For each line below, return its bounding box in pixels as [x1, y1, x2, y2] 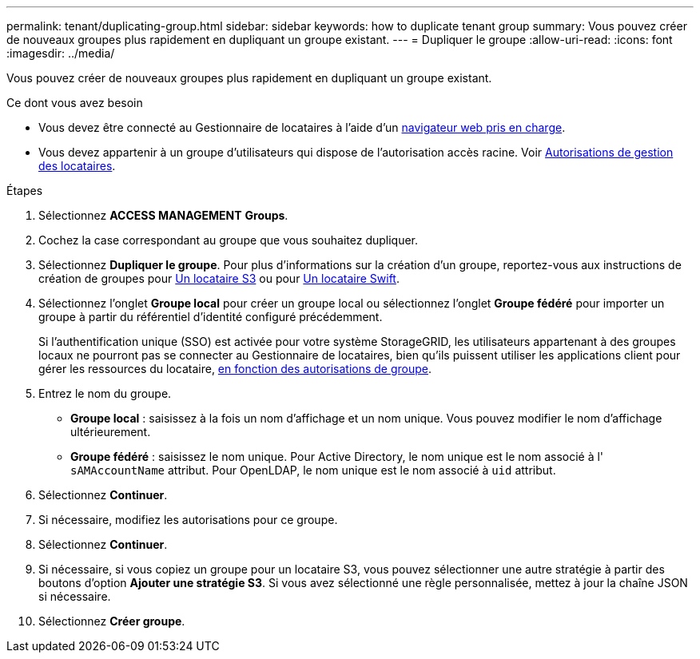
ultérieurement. [70, 425, 151, 439]
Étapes [6, 184, 43, 197]
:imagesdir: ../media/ [6, 46, 115, 60]
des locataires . [38, 159, 116, 173]
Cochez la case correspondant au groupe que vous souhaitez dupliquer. [38, 233, 419, 247]
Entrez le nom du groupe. [38, 387, 172, 400]
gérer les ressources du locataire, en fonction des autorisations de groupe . [38, 362, 432, 375]
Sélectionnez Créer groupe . [38, 614, 185, 628]
